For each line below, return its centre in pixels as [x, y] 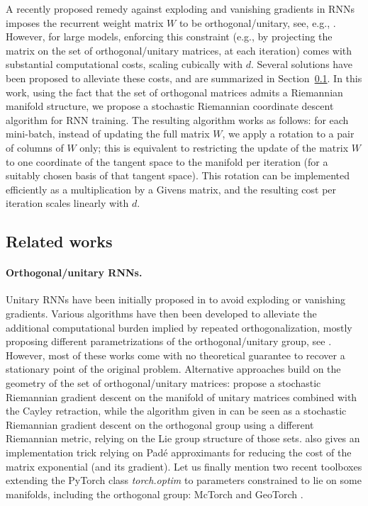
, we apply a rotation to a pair [288, 134]
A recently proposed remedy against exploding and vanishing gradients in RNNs [180, 9]
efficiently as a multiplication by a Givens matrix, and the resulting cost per [171, 189]
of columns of [35, 147]
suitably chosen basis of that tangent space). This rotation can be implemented [178, 175]
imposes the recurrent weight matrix [85, 22]
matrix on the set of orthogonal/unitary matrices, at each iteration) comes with [179, 50]
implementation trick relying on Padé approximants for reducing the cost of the [179, 452]
